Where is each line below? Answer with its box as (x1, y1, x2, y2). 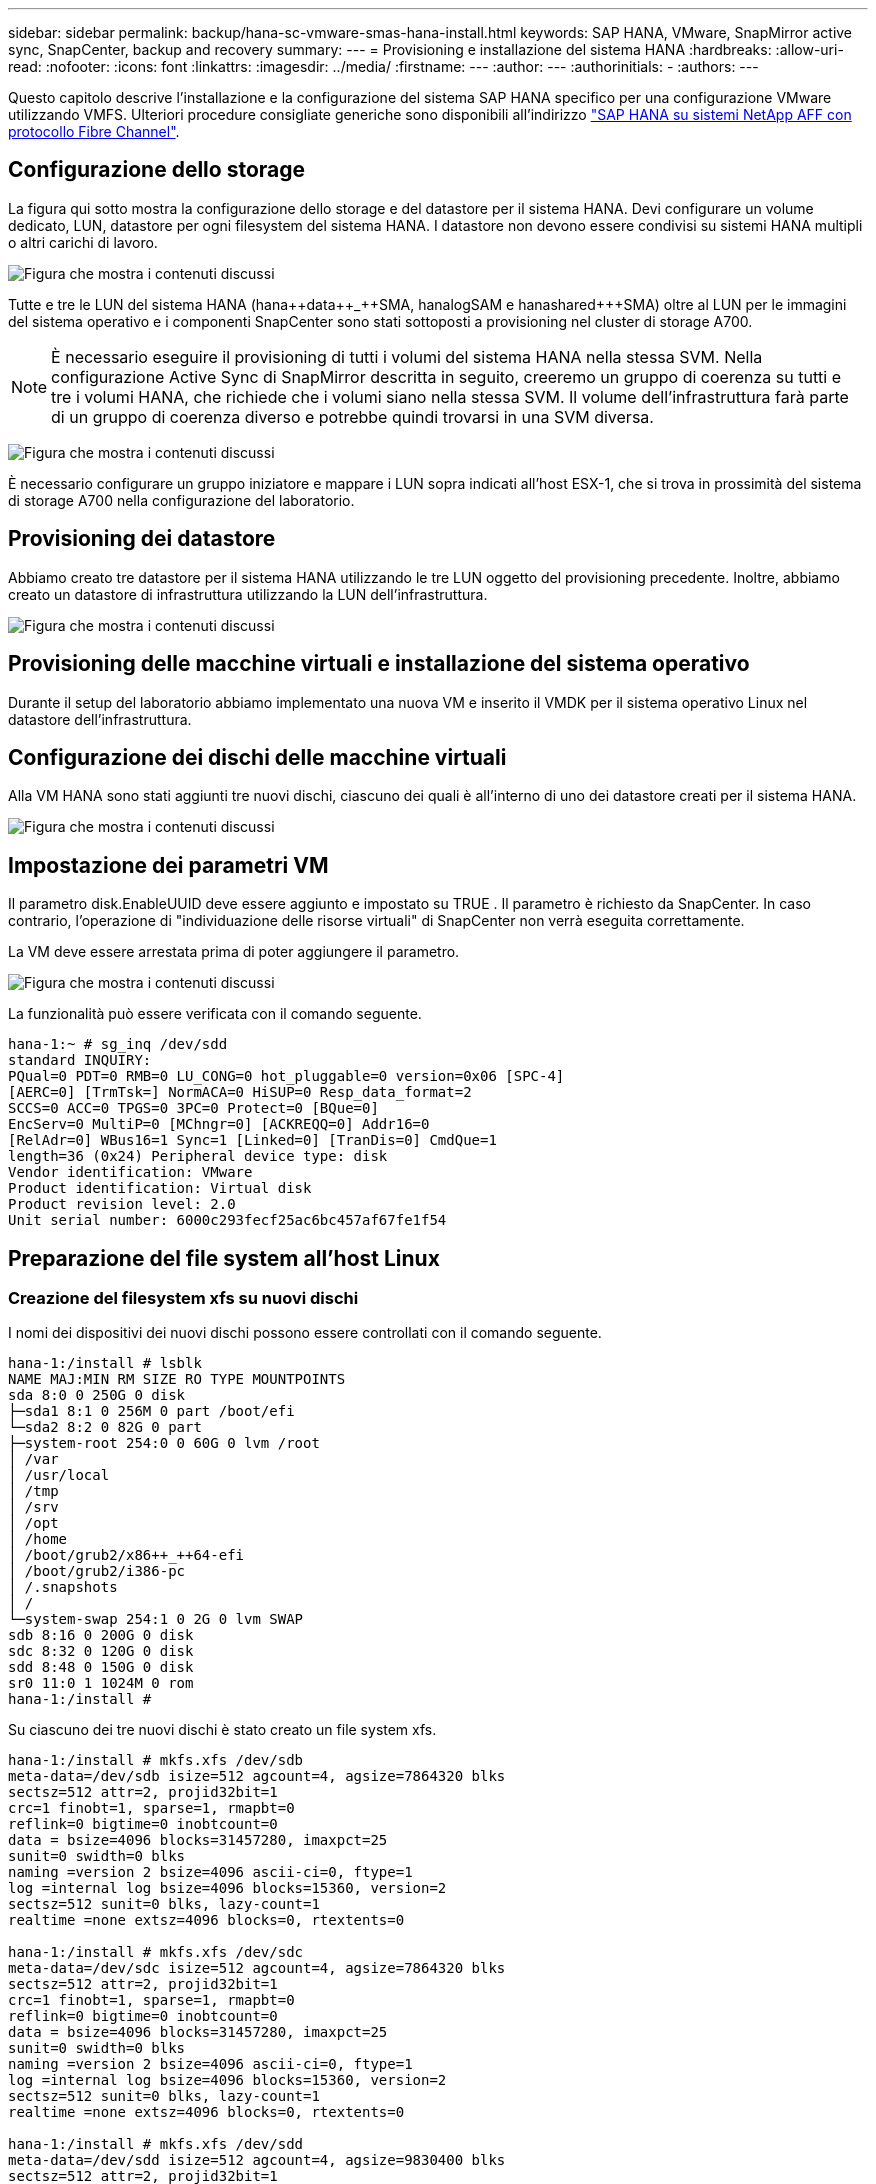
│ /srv (8, 1499, 59, 1516)
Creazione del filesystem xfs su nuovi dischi (8, 1288, 359, 1309)
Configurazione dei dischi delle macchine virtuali (8, 744, 507, 770)
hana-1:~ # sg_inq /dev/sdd (8, 1036, 228, 1053)
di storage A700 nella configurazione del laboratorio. (8, 491, 355, 509)
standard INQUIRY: (8, 1052, 152, 1069)
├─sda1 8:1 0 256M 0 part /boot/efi (8, 1403, 295, 1420)
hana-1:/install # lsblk (8, 1355, 202, 1372)
